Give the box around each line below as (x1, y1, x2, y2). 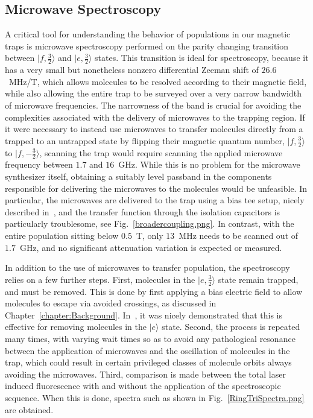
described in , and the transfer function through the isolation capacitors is (5, 205, 280, 218)
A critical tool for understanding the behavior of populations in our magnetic (5, 28, 291, 40)
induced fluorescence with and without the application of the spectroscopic (5, 379, 281, 392)
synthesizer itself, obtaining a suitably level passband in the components (5, 170, 272, 183)
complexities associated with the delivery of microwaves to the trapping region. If (5, 110, 305, 123)
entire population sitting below (5, 229, 119, 241)
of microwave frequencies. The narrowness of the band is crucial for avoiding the (5, 99, 302, 111)
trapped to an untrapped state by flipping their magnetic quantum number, (5, 134, 285, 147)
